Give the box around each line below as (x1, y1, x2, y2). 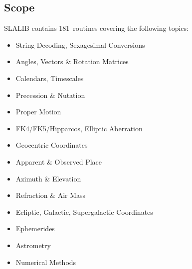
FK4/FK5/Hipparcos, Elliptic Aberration (15, 123, 143, 133)
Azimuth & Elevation (15, 173, 81, 183)
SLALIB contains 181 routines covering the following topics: (4, 23, 189, 33)
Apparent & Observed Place (15, 156, 102, 167)
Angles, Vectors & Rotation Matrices (15, 56, 129, 67)
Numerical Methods (15, 257, 76, 267)
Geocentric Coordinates (15, 140, 88, 150)
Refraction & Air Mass (15, 190, 86, 200)
